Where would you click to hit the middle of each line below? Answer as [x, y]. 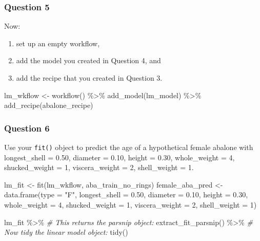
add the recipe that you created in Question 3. [89, 78]
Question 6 [27, 128]
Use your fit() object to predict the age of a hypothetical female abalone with [129, 147]
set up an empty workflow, [58, 43]
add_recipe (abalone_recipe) [49, 105]
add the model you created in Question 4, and [88, 60]
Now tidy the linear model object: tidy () [66, 232]
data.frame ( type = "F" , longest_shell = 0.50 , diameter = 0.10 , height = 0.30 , [126, 194]
